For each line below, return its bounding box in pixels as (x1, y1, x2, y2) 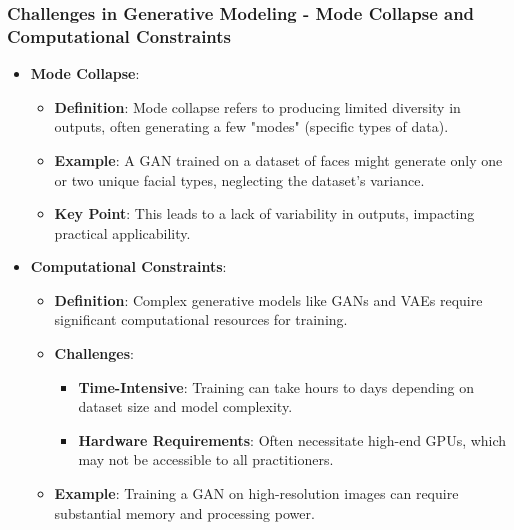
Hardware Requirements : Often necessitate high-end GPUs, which (78, 429, 507, 450)
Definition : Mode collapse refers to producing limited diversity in (54, 96, 461, 117)
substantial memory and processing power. (54, 502, 315, 523)
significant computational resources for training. (54, 309, 348, 330)
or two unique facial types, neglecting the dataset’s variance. (54, 169, 425, 190)
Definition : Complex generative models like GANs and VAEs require (54, 289, 483, 310)
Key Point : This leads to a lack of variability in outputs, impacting (54, 203, 475, 224)
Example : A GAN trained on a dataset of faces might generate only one (54, 149, 503, 170)
